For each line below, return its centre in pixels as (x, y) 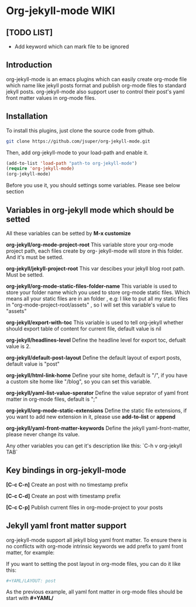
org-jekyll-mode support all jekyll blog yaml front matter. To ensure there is (97, 540)
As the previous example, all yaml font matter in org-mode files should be (94, 592)
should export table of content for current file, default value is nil (84, 328)
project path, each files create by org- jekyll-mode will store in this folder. (94, 251)
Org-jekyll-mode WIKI (61, 11)
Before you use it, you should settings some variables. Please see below (93, 186)
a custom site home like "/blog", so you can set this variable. (79, 381)
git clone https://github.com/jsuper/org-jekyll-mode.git (78, 141)
